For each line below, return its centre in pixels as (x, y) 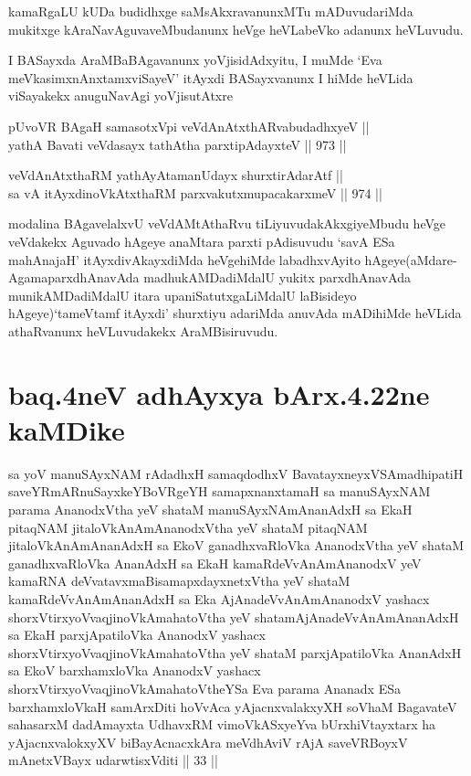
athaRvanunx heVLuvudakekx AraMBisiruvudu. (143, 330)
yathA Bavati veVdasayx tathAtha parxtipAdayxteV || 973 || (178, 144)
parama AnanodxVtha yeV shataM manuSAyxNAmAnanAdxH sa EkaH (210, 509)
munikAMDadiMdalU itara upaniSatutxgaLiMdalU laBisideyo (183, 295)
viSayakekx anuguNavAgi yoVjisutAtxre (120, 96)
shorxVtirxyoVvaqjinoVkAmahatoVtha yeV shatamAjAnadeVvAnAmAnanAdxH (234, 617)
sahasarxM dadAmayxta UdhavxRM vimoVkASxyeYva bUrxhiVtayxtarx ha (222, 724)
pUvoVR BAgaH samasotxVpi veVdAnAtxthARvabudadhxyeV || (189, 126)
